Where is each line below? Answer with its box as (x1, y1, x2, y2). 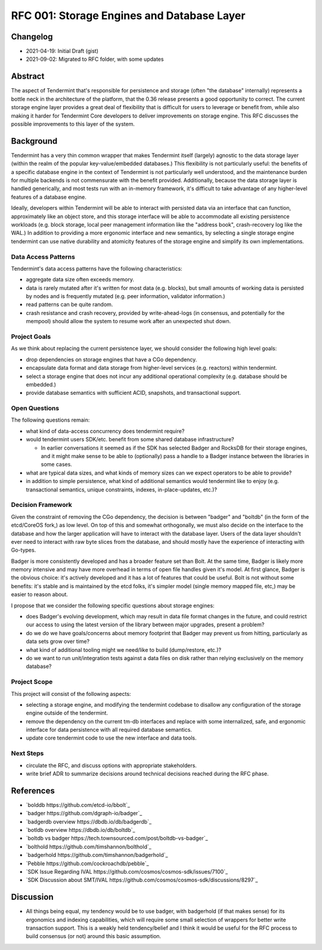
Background (11, 136, 58, 146)
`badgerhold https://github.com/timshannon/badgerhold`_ (26, 852, 168, 859)
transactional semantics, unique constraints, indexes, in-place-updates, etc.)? (26, 486, 218, 493)
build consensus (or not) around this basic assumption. (26, 933, 162, 940)
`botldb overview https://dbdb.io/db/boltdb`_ (26, 827, 135, 834)
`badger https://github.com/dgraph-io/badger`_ (26, 810, 143, 817)
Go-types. (11, 546, 36, 554)
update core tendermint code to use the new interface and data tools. (26, 734, 197, 742)
